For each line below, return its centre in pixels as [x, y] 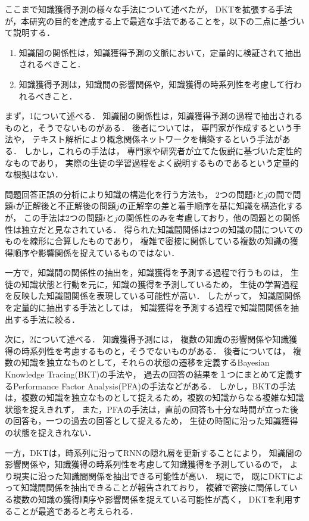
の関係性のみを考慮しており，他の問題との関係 [209, 217]
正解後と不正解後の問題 [70, 206]
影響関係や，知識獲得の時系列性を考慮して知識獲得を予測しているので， [146, 464]
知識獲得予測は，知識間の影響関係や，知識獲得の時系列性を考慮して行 [156, 84]
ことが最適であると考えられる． [75, 511]
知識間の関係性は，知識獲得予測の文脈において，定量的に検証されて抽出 [160, 52]
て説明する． [30, 32]
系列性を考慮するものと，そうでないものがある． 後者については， [160, 350]
